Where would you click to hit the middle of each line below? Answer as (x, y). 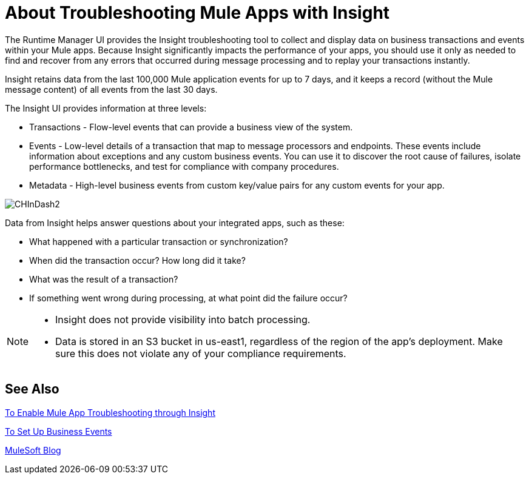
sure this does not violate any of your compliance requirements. (201, 353)
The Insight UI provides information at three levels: (106, 108)
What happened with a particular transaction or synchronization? (159, 241)
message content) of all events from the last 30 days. (111, 89)
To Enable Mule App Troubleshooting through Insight (110, 412)
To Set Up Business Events (59, 431)
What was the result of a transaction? (104, 279)
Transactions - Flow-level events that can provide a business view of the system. (191, 127)
